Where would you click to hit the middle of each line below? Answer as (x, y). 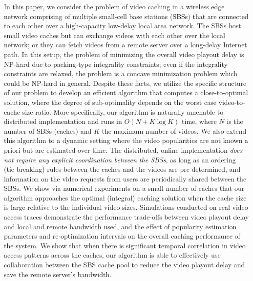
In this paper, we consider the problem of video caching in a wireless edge (114, 6)
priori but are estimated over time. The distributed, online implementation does (123, 150)
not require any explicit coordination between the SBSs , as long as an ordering (120, 159)
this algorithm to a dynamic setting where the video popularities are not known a (126, 140)
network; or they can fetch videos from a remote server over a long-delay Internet (126, 45)
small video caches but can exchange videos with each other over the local (115, 35)
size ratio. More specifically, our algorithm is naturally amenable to (123, 111)
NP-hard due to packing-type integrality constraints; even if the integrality (116, 64)
